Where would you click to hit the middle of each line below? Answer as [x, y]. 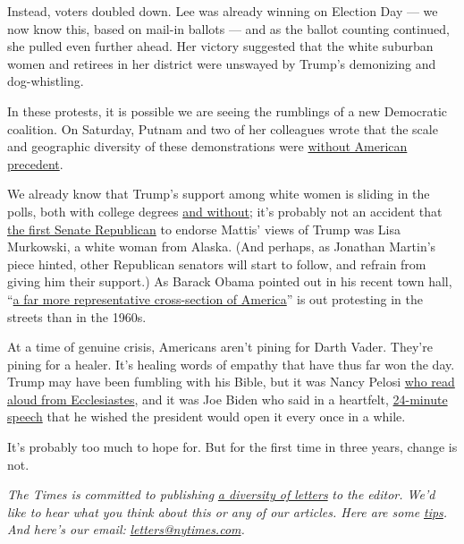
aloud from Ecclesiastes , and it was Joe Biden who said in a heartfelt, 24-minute [228, 399]
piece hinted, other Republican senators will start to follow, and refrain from [217, 263]
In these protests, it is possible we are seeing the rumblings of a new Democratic [228, 110]
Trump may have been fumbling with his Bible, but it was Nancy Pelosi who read [231, 382]
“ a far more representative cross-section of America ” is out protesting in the [215, 298]
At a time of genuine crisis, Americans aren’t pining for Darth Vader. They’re [220, 347]
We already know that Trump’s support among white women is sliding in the [219, 194]
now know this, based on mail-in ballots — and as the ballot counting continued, [228, 28]
